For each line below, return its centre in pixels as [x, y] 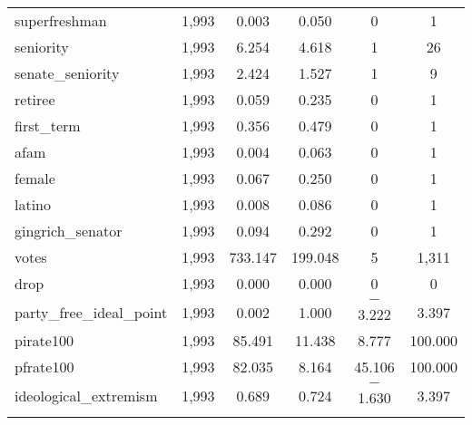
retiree [35, 99]
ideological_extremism [86, 395]
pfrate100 [44, 367]
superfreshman [61, 20]
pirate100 [44, 340]
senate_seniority [67, 73]
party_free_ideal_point [91, 312]
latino [33, 204]
